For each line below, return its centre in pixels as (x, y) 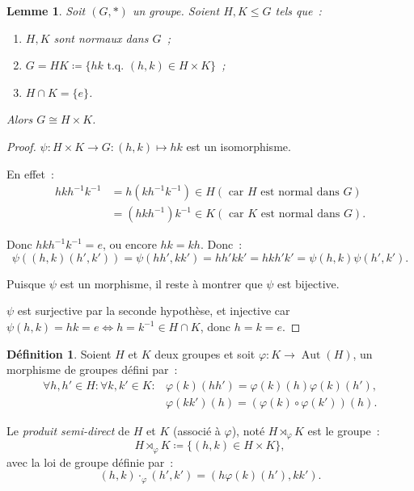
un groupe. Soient (176, 10)
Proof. (21, 146)
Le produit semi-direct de (68, 430)
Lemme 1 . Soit (46, 10)
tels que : (298, 10)
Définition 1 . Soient (59, 353)
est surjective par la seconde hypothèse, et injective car (154, 311)
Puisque (26, 283)
